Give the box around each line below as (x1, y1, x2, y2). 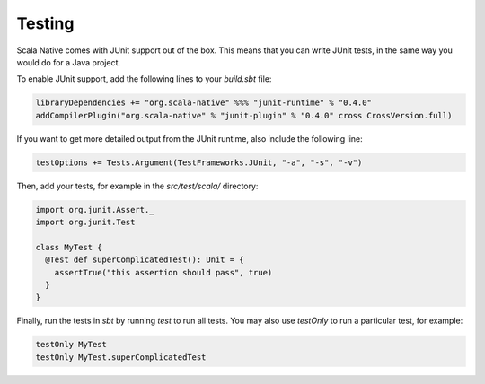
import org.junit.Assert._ (35, 205, 154, 214)
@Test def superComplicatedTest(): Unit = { (45, 255, 244, 265)
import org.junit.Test (35, 217, 136, 228)
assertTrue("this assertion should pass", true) (54, 267, 273, 277)
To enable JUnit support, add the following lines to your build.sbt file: (16, 74, 272, 84)
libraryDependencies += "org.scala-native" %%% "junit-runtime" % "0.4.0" (35, 98, 373, 108)
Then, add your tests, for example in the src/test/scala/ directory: (16, 180, 259, 191)
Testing (16, 13, 75, 33)
